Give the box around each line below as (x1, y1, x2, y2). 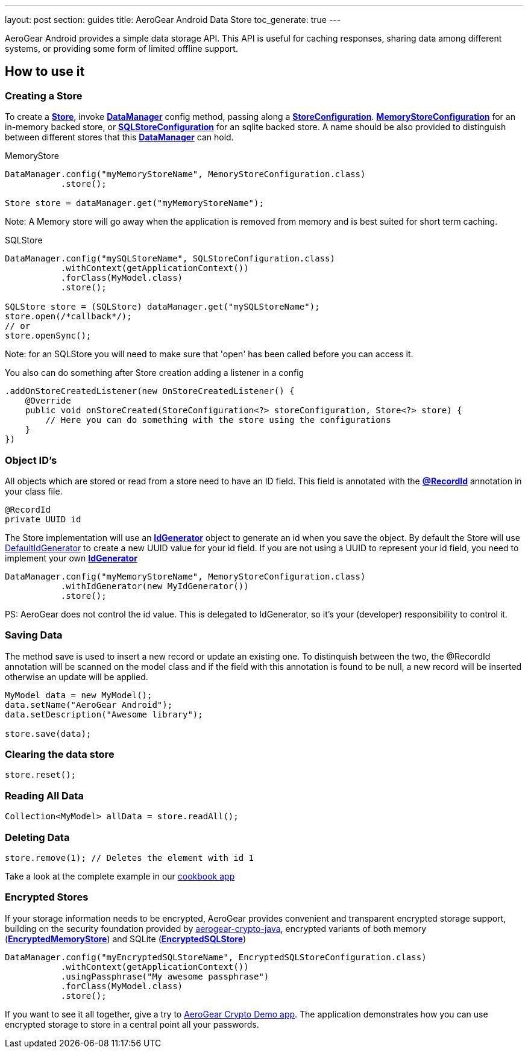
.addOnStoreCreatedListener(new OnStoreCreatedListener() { (5, 386, 295, 396)
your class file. (5, 486, 63, 496)
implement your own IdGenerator (5, 552, 137, 563)
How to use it (5, 64, 85, 80)
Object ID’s (5, 454, 57, 466)
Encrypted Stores (5, 891, 89, 904)
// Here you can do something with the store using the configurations (45, 415, 391, 425)
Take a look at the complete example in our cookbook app (5, 870, 235, 881)
